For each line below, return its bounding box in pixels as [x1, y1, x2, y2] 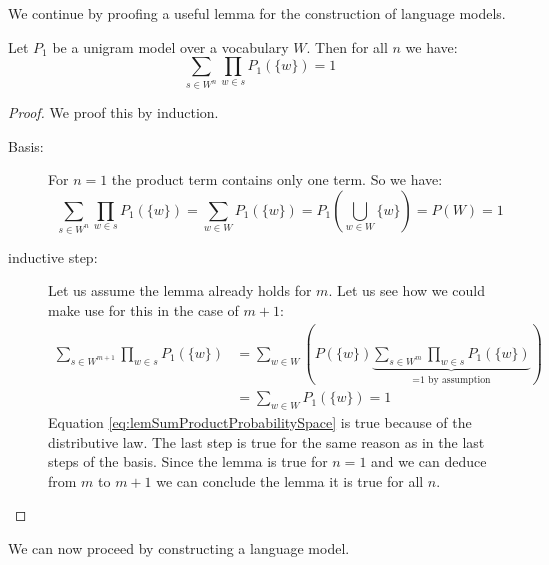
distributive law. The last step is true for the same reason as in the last [48, 431, 485, 452]
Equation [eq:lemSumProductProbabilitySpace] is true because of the [48, 411, 472, 432]
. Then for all [306, 36, 388, 57]
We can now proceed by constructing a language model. [8, 537, 350, 558]
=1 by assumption [412, 374, 491, 385]
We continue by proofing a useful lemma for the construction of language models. [8, 3, 506, 23]
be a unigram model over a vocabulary [52, 36, 289, 57]
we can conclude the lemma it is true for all [156, 470, 424, 491]
